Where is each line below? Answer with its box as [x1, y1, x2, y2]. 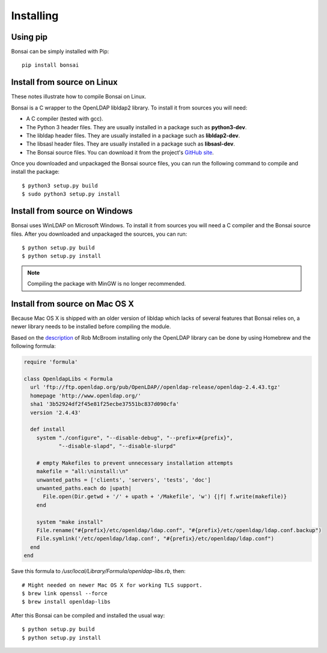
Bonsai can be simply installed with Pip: [11, 48, 109, 55]
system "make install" [36, 518, 103, 526]
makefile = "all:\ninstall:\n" [36, 468, 129, 475]
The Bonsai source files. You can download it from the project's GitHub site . [26, 149, 214, 156]
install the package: [11, 168, 60, 176]
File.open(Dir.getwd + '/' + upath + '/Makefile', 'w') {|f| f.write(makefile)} [43, 493, 287, 500]
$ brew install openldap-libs [22, 598, 111, 605]
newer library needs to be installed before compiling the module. [11, 323, 171, 330]
